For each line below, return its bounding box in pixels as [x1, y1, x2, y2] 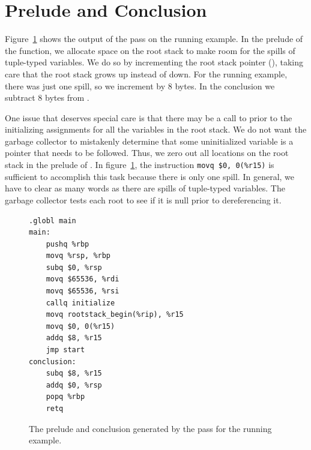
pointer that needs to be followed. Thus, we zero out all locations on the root [5, 146, 289, 159]
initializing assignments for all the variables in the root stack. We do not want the [5, 123, 307, 136]
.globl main [29, 216, 76, 225]
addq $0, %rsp [46, 380, 102, 389]
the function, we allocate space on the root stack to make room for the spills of [5, 44, 295, 56]
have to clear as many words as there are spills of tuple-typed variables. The [5, 182, 285, 194]
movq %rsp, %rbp [46, 251, 111, 260]
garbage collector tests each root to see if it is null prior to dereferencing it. [5, 193, 282, 206]
